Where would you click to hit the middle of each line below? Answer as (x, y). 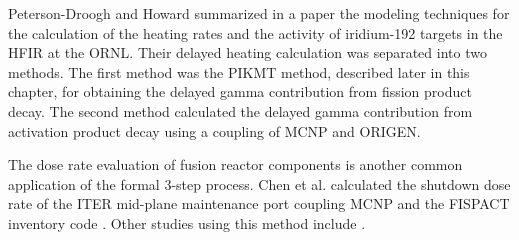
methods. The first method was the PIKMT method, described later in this (239, 71)
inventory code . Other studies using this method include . (187, 222)
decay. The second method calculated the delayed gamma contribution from (240, 110)
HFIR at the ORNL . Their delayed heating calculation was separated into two (247, 52)
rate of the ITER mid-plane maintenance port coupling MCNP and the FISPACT (259, 203)
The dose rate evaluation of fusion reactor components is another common (235, 164)
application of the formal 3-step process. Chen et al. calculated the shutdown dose (259, 183)
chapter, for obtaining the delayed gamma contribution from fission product (240, 91)
